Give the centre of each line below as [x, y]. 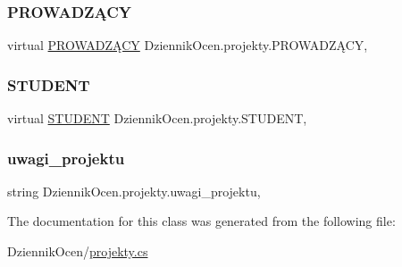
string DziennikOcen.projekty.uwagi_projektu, [134, 191]
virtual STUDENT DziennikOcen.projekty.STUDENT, [157, 118]
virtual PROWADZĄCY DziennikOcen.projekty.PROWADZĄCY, [188, 45]
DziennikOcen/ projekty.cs [78, 251]
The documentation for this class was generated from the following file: [201, 221]
